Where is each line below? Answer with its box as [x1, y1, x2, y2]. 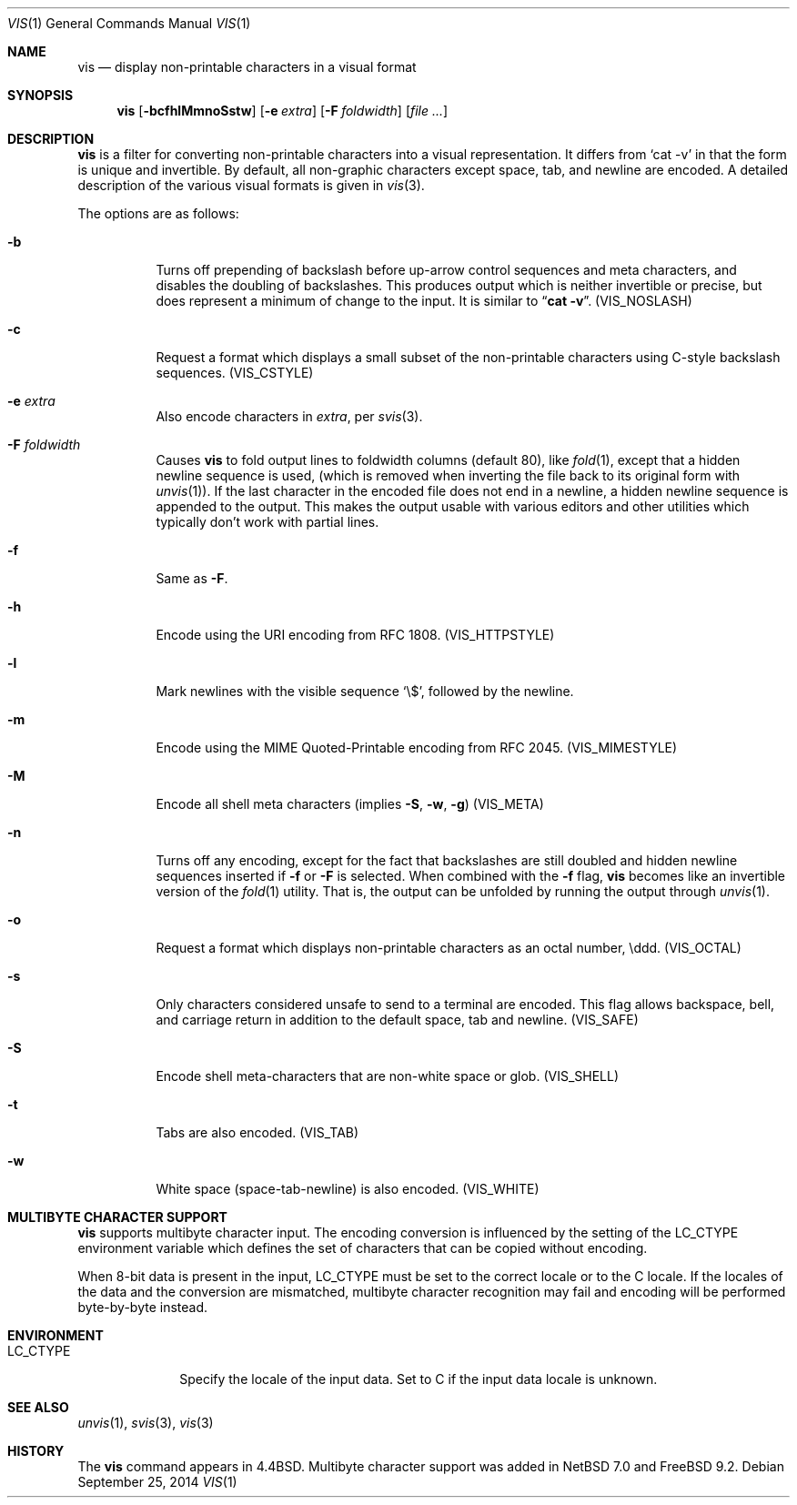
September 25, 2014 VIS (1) [77, 1474, 237, 1490]
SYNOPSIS [7, 87, 74, 103]
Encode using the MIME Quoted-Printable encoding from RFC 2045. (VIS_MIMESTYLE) [156, 740, 678, 755]
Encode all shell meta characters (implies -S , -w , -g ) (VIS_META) [156, 796, 544, 812]
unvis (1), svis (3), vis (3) [77, 1415, 214, 1430]
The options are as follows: [77, 206, 239, 221]
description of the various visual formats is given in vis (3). [77, 177, 425, 193]
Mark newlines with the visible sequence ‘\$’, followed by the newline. [156, 683, 574, 699]
